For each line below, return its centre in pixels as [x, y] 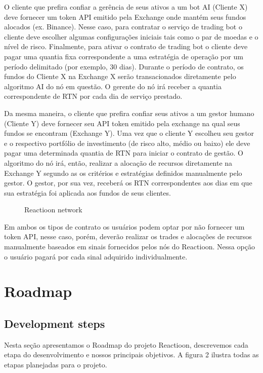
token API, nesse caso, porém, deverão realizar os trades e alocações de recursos [128, 236]
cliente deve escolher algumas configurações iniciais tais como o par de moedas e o [131, 36]
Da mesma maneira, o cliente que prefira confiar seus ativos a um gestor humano [129, 113]
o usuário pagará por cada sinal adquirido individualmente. [96, 256]
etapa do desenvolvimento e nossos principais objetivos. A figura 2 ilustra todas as [131, 355]
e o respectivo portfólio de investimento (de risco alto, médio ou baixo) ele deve [127, 143]
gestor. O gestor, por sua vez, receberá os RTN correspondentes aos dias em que [128, 183]
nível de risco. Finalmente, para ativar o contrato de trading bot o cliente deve [126, 46]
